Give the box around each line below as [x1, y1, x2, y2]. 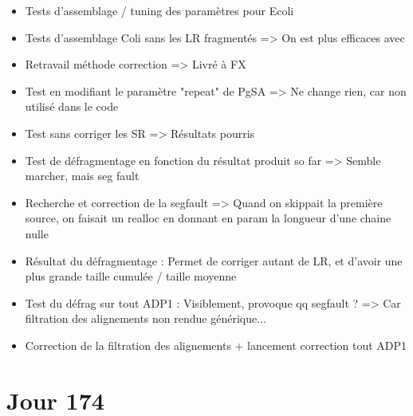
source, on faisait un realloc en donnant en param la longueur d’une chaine [25, 210, 391, 226]
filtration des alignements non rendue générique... [25, 310, 266, 327]
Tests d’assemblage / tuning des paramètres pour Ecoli [25, 2, 294, 18]
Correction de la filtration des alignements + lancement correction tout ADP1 [25, 336, 407, 353]
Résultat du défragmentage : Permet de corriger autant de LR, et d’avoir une [25, 252, 403, 269]
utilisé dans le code [25, 98, 119, 115]
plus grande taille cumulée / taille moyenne [25, 268, 237, 285]
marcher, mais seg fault [25, 167, 140, 184]
